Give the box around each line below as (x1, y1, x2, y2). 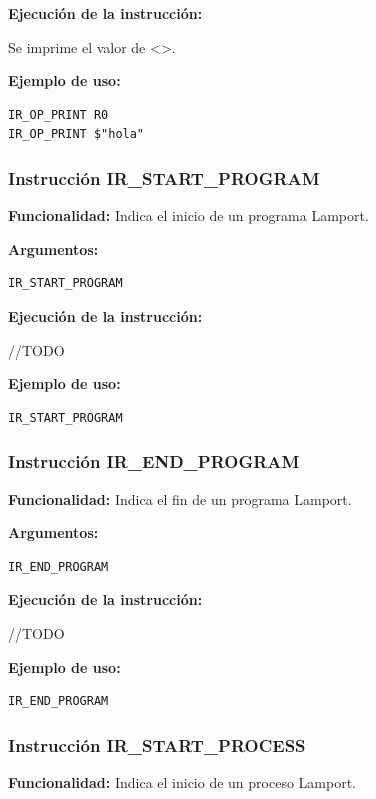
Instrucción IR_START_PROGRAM (8, 165, 320, 190)
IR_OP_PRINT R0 (8, 107, 109, 122)
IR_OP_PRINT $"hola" (8, 127, 145, 142)
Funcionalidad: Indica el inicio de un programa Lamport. (8, 205, 369, 226)
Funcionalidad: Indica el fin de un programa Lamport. (8, 488, 352, 509)
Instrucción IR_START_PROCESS (8, 732, 306, 757)
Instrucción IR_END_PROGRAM (8, 449, 300, 474)
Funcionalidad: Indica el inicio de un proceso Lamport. (8, 771, 356, 792)
